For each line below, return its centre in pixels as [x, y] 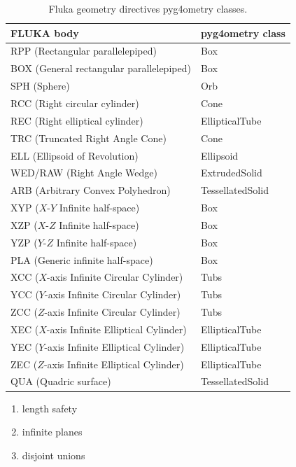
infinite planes [52, 432]
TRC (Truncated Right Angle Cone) [89, 138]
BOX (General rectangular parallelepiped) [101, 68]
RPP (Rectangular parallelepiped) [84, 51]
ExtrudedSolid [231, 173]
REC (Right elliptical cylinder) [77, 120]
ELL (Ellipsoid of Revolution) [75, 155]
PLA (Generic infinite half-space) [82, 259]
